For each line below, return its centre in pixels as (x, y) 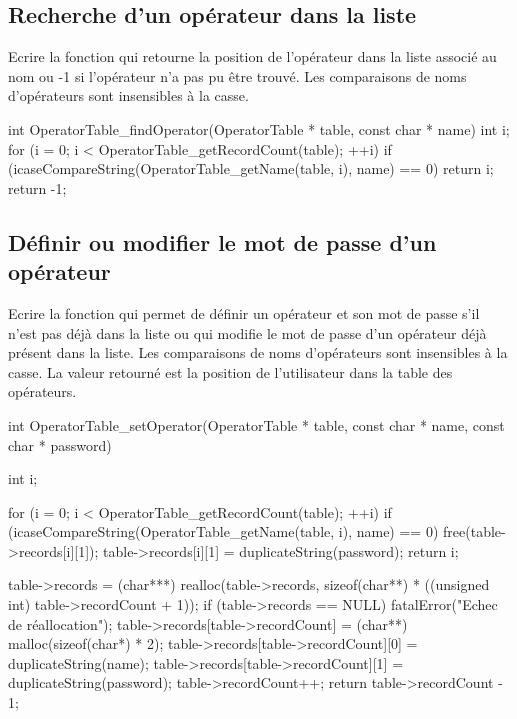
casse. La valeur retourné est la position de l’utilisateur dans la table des (230, 371)
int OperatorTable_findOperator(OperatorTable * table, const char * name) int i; (259, 128)
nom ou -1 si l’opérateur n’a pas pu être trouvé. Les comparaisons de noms (237, 75)
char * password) (60, 444)
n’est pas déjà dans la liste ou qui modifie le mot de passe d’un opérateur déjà (247, 332)
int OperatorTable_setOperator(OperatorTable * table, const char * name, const (256, 424)
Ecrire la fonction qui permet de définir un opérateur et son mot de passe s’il (244, 312)
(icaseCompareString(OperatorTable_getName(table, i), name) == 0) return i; (251, 168)
